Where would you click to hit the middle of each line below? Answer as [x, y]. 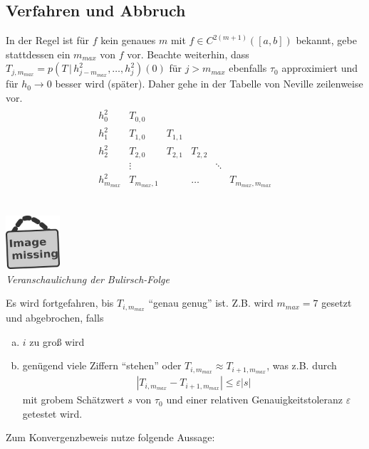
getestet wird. [52, 413]
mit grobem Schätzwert [73, 400]
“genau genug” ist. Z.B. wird [211, 303]
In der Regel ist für [48, 40]
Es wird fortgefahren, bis [60, 303]
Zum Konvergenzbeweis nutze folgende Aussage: [110, 437]
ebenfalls [248, 68]
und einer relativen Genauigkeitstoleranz [255, 400]
